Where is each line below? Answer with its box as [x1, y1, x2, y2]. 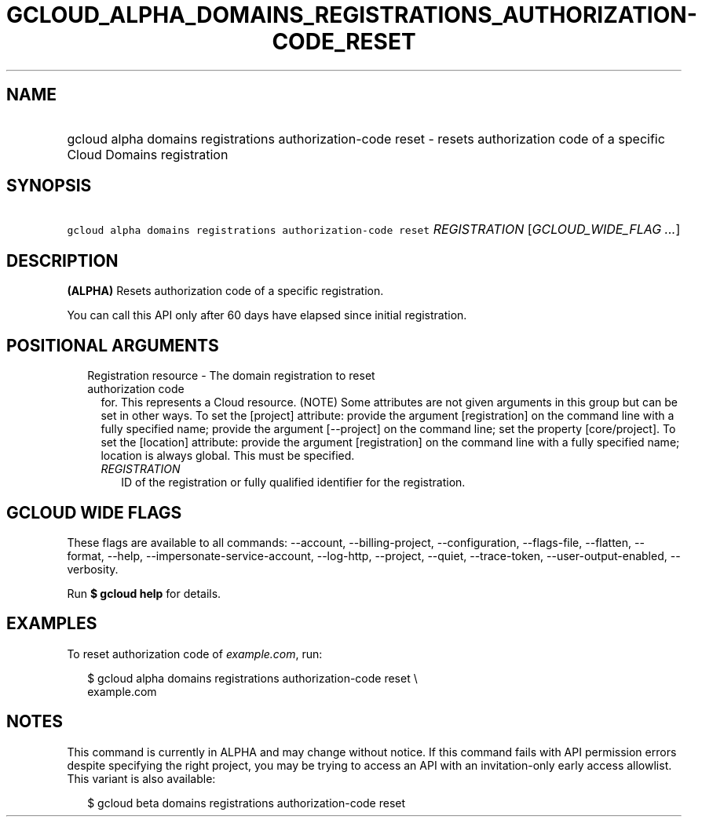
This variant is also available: [67, 771, 216, 785]
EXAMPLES [6, 614, 97, 634]
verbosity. [67, 562, 119, 576]
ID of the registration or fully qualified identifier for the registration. [121, 475, 466, 490]
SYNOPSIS [6, 176, 92, 196]
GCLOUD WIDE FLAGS [6, 502, 182, 523]
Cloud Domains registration [67, 146, 229, 162]
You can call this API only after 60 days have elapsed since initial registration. [67, 308, 467, 322]
